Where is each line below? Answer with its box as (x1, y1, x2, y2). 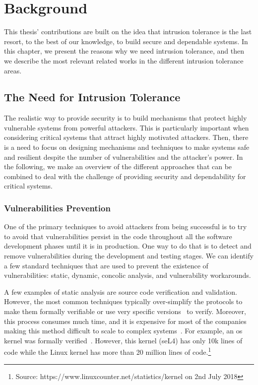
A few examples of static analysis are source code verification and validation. (4, 286, 237, 297)
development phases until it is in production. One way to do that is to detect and (4, 241, 252, 251)
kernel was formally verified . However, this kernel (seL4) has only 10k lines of (4, 335, 243, 345)
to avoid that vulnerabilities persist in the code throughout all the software (4, 231, 232, 241)
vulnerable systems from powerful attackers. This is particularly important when (4, 122, 249, 132)
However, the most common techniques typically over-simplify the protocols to (4, 296, 243, 307)
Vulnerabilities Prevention (4, 201, 111, 214)
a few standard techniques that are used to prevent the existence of (4, 260, 208, 270)
